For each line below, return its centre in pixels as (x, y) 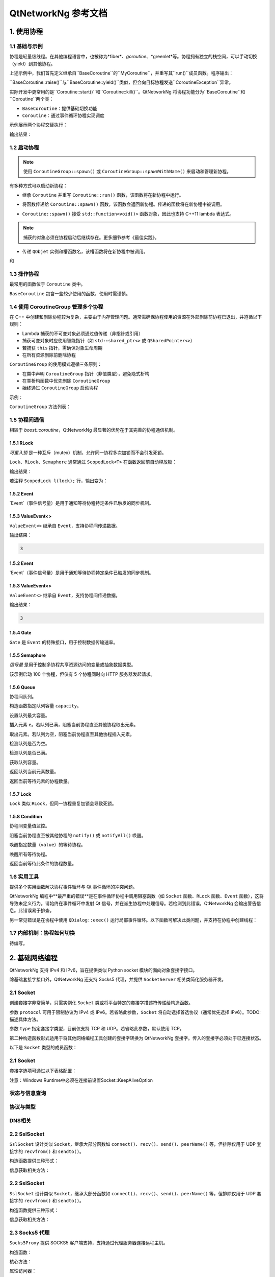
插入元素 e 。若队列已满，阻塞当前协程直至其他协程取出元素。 (74, 725)
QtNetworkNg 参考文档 (59, 13)
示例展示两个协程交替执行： (38, 125)
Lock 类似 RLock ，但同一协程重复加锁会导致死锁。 (63, 803)
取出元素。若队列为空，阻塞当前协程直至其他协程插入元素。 (72, 734)
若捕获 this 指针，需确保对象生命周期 (62, 348)
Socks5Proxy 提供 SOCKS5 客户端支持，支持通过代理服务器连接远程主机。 (89, 1243)
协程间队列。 (23, 697)
